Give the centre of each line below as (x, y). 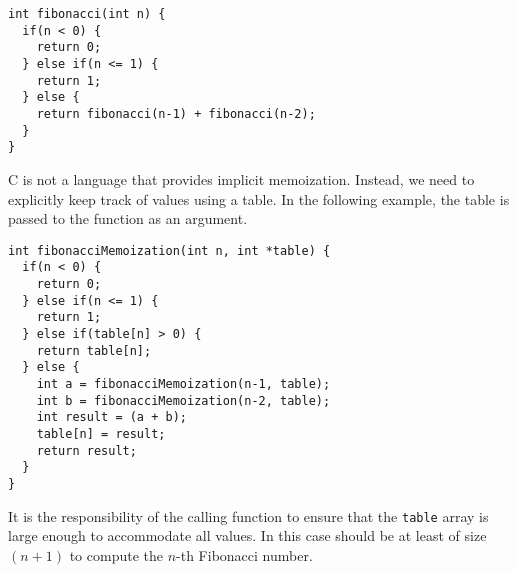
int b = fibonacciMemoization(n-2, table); (183, 400)
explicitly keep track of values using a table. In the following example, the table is (259, 198)
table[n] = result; (101, 433)
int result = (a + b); (111, 417)
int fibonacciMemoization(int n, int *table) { (169, 250)
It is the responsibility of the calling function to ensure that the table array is (248, 515)
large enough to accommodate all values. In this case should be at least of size (247, 535)
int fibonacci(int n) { (87, 14)
